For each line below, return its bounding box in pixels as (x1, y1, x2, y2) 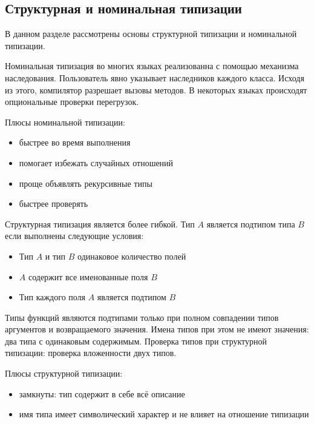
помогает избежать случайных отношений (19, 156, 174, 169)
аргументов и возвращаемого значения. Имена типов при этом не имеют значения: (5, 323, 309, 335)
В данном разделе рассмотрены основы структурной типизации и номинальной (5, 27, 297, 40)
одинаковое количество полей (77, 249, 186, 262)
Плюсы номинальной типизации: (5, 115, 125, 128)
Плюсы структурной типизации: (5, 367, 123, 380)
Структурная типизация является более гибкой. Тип (5, 217, 195, 230)
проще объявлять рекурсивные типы (19, 177, 152, 189)
